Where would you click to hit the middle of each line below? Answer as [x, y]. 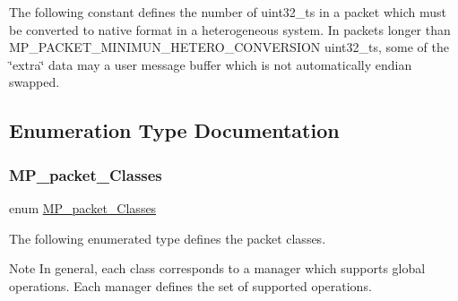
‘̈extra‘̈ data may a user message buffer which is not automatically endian [211, 64]
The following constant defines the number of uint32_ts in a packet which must [228, 12]
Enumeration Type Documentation [174, 130]
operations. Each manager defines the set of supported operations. [190, 285]
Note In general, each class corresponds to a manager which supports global [217, 268]
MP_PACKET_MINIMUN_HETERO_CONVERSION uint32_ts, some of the [229, 47]
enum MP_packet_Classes [83, 207]
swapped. [35, 82]
